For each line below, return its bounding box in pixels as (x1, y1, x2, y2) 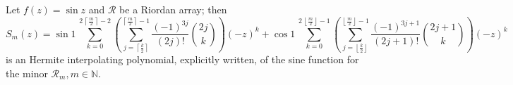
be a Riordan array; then (119, 2, 227, 16)
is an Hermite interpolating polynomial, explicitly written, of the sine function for (6, 52, 359, 67)
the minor (6, 65, 48, 80)
